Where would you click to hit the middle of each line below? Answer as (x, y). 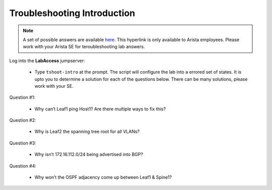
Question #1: (22, 97)
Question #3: (23, 143)
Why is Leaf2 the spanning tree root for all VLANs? (87, 132)
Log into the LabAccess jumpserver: (47, 61)
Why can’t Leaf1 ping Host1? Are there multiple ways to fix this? (100, 109)
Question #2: (23, 120)
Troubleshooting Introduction (72, 13)
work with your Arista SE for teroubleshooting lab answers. (84, 47)
